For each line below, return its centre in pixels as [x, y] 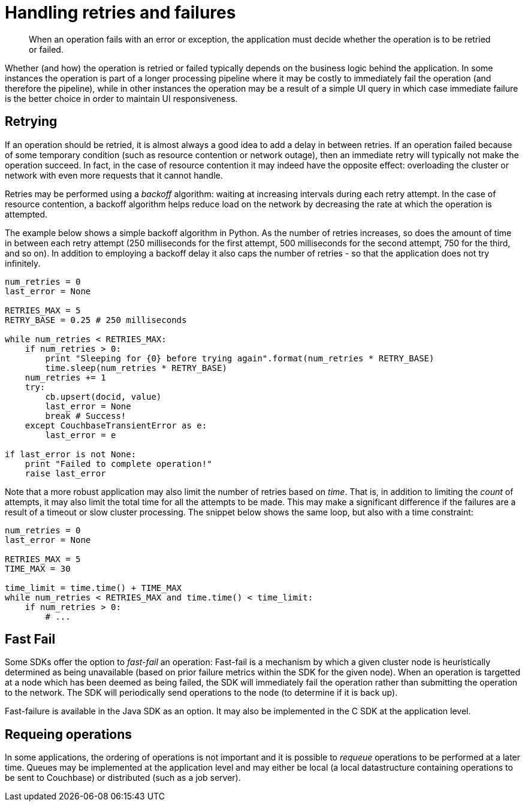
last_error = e [81, 435]
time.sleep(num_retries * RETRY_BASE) [136, 368]
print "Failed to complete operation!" [118, 464]
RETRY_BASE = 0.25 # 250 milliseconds [96, 320]
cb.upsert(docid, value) [103, 396]
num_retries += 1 [65, 377]
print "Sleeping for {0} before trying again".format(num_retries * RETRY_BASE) [240, 358]
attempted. [26, 214]
